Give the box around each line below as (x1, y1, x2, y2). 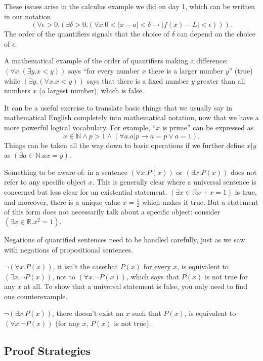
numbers (4, 85, 30, 96)
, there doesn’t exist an (52, 308, 123, 318)
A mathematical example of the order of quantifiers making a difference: (4, 55, 228, 66)
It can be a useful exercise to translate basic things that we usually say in (4, 102, 232, 113)
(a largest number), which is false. (39, 85, 144, 96)
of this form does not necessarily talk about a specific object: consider (4, 206, 221, 217)
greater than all (197, 75, 245, 86)
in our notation (4, 11, 51, 21)
